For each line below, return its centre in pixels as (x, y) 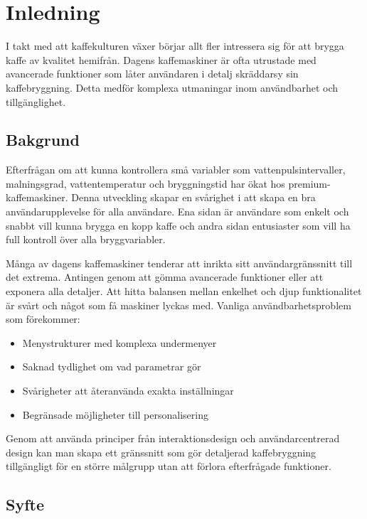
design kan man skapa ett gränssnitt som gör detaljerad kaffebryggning (161, 452)
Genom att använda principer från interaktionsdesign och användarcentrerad (173, 438)
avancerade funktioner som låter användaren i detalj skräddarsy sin (152, 74)
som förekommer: (43, 319)
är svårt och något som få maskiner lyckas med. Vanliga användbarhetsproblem (179, 305)
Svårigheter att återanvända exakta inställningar (128, 391)
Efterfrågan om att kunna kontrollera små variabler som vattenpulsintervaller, (176, 170)
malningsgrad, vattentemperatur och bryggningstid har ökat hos (145, 183)
